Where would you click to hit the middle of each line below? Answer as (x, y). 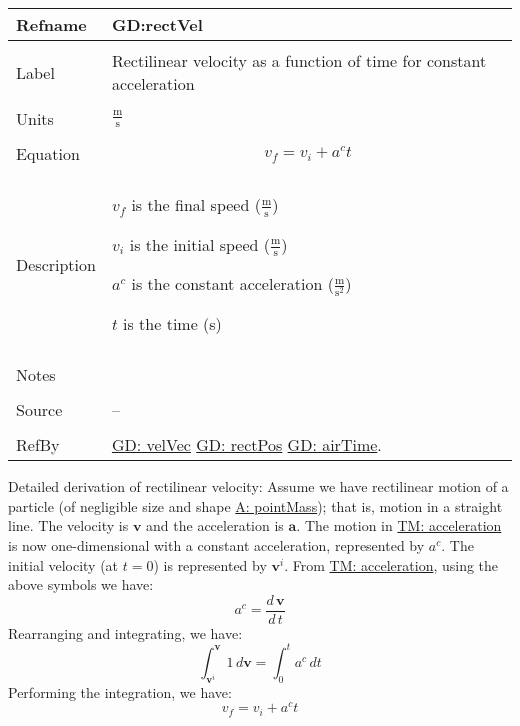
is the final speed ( (196, 204)
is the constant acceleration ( (232, 284)
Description (56, 264)
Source (39, 410)
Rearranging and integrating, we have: (125, 632)
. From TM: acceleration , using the (391, 564)
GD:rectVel (157, 24)
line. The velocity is (68, 525)
